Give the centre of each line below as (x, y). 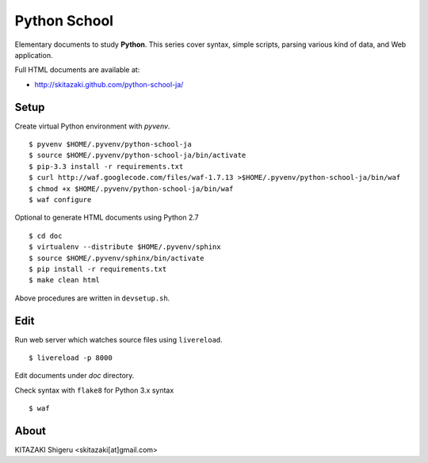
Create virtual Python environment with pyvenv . (92, 126)
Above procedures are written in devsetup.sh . (92, 298)
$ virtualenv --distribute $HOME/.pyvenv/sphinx (125, 247)
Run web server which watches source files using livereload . (119, 339)
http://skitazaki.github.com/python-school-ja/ (109, 84)
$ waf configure (60, 199)
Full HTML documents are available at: (77, 70)
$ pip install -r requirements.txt (98, 269)
